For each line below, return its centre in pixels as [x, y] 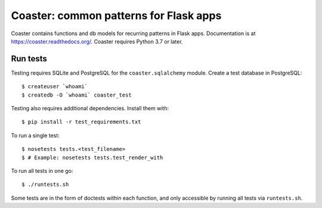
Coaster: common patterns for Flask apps [116, 15]
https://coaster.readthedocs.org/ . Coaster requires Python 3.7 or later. [97, 41]
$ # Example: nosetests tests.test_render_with [92, 157]
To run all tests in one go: [42, 170]
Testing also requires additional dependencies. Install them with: [90, 108]
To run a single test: [35, 135]
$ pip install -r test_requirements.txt [81, 122]
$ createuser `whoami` [55, 87]
